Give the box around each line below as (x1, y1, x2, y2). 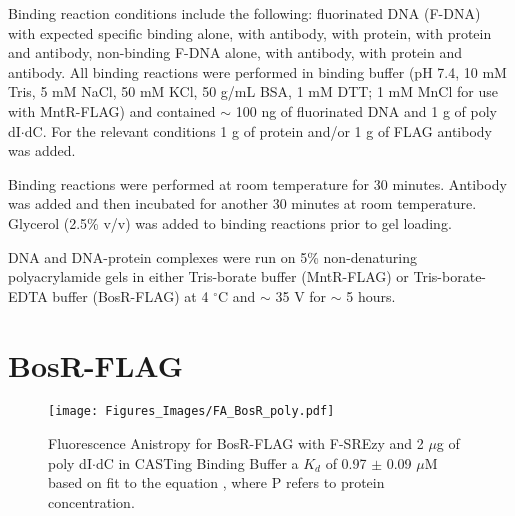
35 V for (275, 285, 327, 306)
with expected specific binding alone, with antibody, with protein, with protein (8, 22, 492, 43)
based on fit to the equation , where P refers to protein (48, 472, 385, 493)
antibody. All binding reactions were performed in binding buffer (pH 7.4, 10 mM (8, 61, 507, 82)
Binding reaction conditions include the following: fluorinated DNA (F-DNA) (8, 3, 481, 23)
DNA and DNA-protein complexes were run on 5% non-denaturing (8, 246, 417, 267)
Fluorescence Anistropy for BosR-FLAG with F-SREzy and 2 (48, 433, 424, 454)
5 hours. (346, 285, 396, 306)
